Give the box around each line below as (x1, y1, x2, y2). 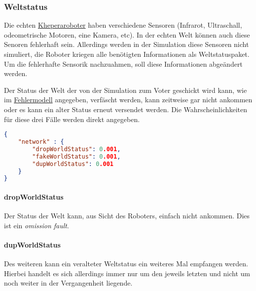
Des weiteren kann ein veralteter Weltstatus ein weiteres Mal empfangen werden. (4, 258, 248, 269)
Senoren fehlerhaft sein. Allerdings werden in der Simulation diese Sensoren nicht (4, 39, 249, 49)
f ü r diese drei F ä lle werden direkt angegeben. (4, 114, 140, 124)
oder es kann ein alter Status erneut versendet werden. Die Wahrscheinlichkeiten (4, 104, 248, 114)
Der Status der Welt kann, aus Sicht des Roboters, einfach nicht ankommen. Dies (4, 210, 250, 221)
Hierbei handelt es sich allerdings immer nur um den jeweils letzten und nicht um (4, 268, 250, 278)
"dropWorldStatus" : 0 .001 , (32, 145, 121, 153)
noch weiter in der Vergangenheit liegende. (4, 278, 133, 288)
